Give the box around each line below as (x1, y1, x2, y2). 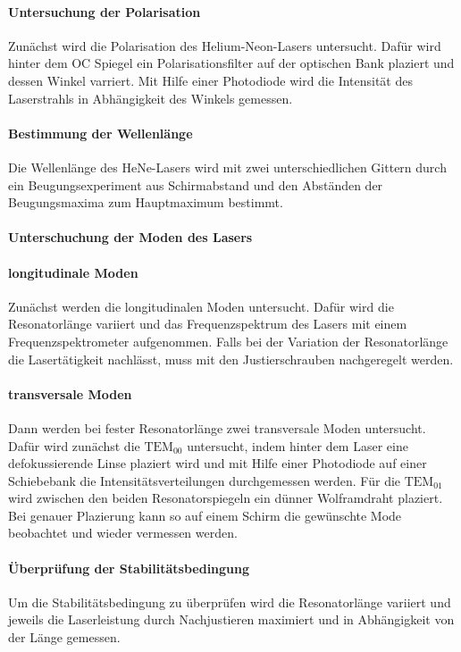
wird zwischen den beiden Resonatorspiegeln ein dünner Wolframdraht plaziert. (8, 489, 443, 507)
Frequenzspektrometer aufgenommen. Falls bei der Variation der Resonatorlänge (8, 331, 448, 350)
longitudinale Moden (8, 263, 138, 281)
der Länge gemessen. (8, 628, 121, 647)
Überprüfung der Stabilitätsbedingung (8, 558, 250, 577)
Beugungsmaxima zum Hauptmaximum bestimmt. (8, 193, 283, 212)
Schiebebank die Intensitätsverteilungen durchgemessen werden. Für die (8, 471, 401, 489)
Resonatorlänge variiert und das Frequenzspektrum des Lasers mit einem (8, 314, 407, 333)
